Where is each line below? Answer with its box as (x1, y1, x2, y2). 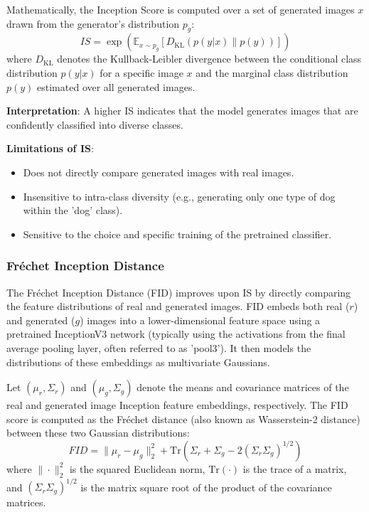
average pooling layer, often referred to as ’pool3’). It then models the (6, 340, 311, 355)
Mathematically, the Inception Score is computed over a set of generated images (6, 2, 355, 16)
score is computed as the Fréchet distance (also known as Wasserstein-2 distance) (6, 411, 360, 426)
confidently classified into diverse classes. (6, 117, 183, 132)
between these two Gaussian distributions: (6, 425, 190, 440)
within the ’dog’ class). (23, 203, 123, 218)
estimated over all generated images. (37, 79, 196, 94)
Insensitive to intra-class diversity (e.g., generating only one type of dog (23, 188, 336, 203)
